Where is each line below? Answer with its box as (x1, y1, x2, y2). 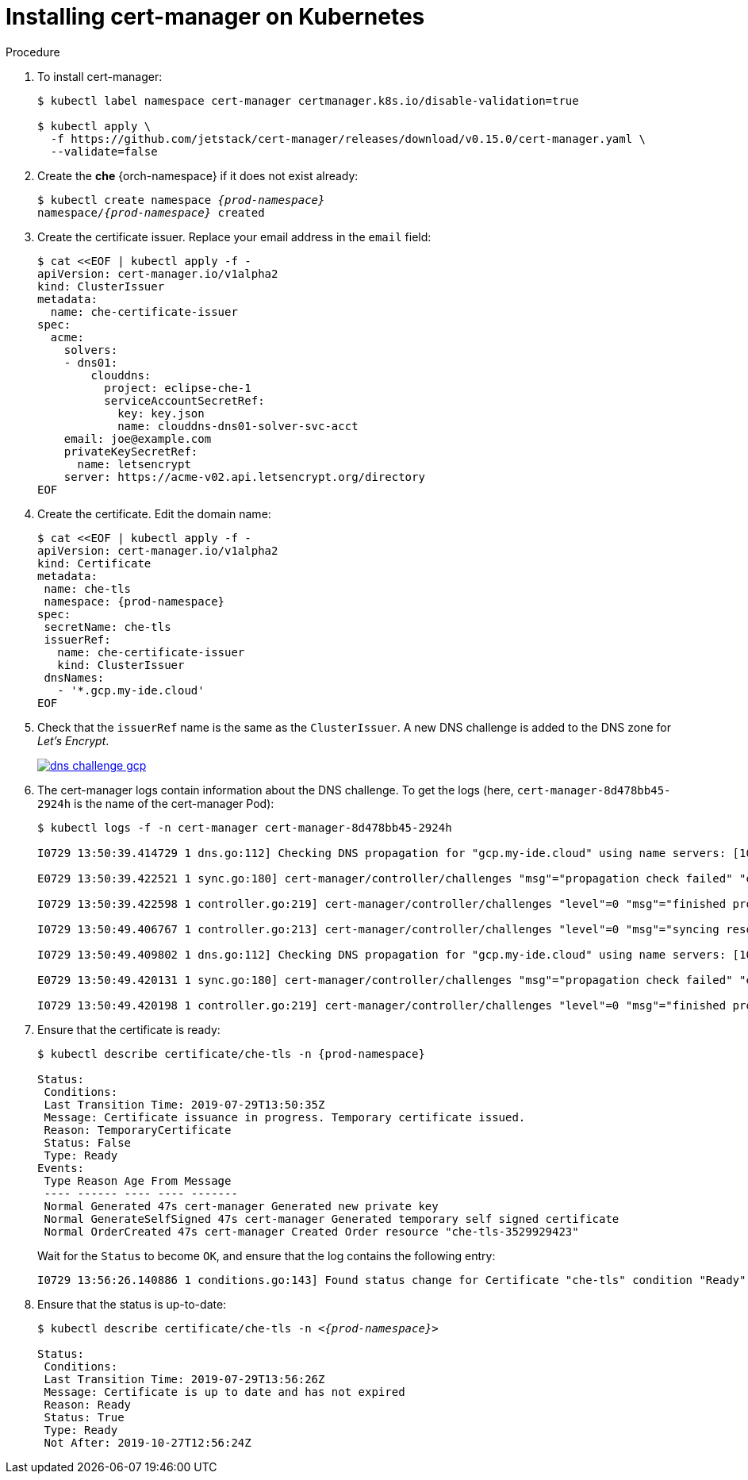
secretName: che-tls (44, 620, 171, 633)
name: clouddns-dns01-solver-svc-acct (117, 419, 359, 432)
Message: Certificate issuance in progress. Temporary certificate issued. (44, 1110, 526, 1124)
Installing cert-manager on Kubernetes (6, 3, 425, 30)
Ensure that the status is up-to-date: (37, 1297, 227, 1311)
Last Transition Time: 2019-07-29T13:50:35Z (44, 1098, 325, 1111)
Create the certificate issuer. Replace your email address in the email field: (37, 229, 432, 244)
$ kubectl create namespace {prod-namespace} (37, 193, 325, 206)
